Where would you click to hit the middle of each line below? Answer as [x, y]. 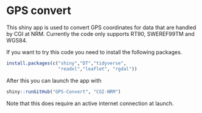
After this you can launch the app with [54, 80]
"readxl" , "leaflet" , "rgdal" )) [98, 69]
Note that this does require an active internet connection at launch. [90, 103]
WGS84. [17, 40]
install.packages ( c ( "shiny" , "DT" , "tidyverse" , [66, 63]
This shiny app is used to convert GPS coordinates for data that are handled [101, 27]
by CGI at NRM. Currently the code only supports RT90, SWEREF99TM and [100, 33]
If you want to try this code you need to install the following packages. [94, 52]
